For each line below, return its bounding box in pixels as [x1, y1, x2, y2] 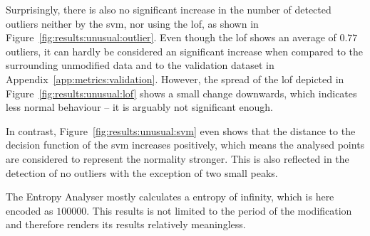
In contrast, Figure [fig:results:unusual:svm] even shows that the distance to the [6, 123, 356, 138]
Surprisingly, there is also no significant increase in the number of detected [6, 2, 332, 16]
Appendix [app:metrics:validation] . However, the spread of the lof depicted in [6, 71, 344, 86]
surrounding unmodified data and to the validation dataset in [6, 58, 274, 73]
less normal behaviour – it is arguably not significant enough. [6, 100, 273, 114]
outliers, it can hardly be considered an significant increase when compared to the [6, 43, 364, 58]
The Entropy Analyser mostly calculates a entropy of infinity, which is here [6, 189, 334, 204]
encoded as [6, 203, 53, 218]
